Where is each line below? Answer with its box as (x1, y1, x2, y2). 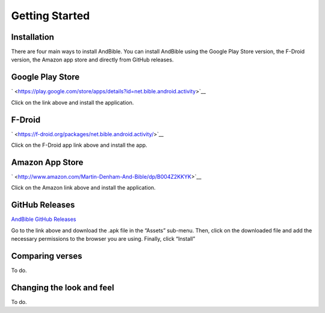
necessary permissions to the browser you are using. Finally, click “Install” (11, 235, 196, 243)
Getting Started (11, 9, 90, 22)
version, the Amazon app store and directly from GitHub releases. (11, 56, 174, 63)
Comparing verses (11, 250, 82, 261)
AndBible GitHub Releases (11, 215, 76, 223)
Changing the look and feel (11, 282, 114, 293)
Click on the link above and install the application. (11, 99, 134, 106)
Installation (11, 32, 54, 42)
